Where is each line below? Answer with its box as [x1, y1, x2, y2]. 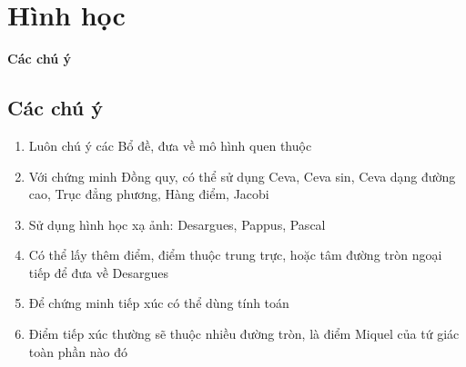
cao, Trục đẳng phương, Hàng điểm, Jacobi [28, 184, 269, 203]
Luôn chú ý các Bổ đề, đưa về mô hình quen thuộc [28, 135, 312, 154]
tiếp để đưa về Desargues [28, 263, 168, 282]
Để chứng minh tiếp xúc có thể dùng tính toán [28, 293, 289, 312]
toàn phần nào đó [28, 342, 127, 361]
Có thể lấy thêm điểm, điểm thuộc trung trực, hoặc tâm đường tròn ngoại [28, 245, 442, 264]
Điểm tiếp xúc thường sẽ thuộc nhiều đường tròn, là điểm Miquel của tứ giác [28, 324, 460, 343]
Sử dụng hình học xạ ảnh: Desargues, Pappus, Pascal [28, 214, 326, 233]
